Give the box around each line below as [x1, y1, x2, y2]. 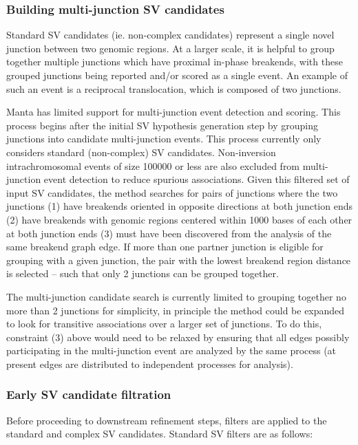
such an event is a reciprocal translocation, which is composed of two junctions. [6, 81, 341, 96]
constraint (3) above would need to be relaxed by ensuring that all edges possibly [6, 329, 350, 344]
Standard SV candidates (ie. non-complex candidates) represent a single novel [6, 28, 335, 42]
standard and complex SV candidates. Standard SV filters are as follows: [6, 426, 313, 441]
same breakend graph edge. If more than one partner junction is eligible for [6, 239, 324, 254]
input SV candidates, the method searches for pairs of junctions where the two [6, 185, 338, 199]
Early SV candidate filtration [6, 386, 171, 403]
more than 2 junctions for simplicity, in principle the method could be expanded [6, 303, 345, 317]
